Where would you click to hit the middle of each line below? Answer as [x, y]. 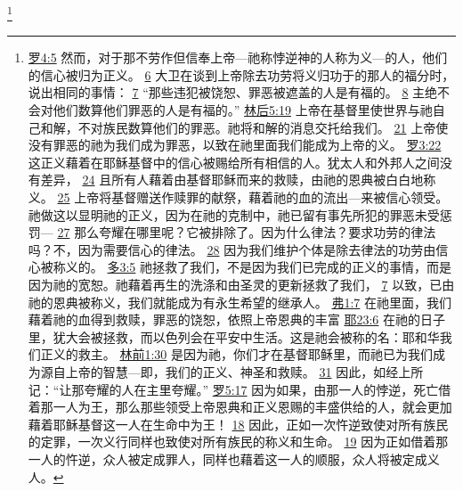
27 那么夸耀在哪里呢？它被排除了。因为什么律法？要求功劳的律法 [247, 232]
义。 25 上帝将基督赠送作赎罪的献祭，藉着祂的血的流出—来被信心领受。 [238, 197]
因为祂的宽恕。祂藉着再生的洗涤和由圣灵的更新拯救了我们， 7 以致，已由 [241, 284]
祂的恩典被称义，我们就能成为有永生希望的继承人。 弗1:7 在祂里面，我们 [240, 302]
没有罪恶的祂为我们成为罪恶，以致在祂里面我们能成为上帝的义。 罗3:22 [235, 145]
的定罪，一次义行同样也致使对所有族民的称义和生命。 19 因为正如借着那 [238, 442]
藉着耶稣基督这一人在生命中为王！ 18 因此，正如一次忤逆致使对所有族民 [238, 424]
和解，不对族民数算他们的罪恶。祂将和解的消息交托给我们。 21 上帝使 [244, 127]
